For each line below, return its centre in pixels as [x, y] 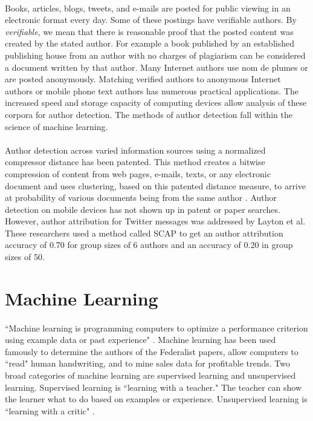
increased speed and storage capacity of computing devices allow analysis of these [156, 103]
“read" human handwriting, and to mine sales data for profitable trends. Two [147, 363]
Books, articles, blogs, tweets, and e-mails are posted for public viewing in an [148, 8]
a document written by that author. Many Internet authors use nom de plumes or [156, 67]
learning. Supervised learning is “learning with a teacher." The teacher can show [153, 387]
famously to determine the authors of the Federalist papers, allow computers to [152, 351]
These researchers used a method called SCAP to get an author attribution [144, 233]
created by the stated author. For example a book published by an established [150, 43]
